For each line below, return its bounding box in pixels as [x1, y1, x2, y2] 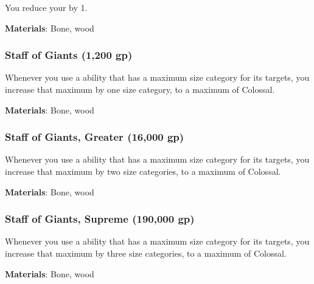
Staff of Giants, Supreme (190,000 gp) [5, 211, 195, 226]
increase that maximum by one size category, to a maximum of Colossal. [5, 83, 275, 95]
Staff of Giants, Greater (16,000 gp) [5, 129, 184, 144]
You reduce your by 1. [5, 1, 88, 13]
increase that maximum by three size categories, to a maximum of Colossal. [5, 247, 287, 259]
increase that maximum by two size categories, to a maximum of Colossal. [5, 165, 281, 177]
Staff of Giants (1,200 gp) [5, 47, 133, 63]
